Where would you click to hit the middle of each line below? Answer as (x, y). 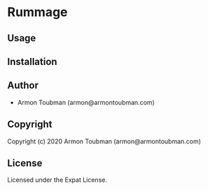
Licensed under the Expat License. (57, 180)
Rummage (37, 12)
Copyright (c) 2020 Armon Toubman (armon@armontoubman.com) (104, 141)
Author (23, 86)
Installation (32, 61)
